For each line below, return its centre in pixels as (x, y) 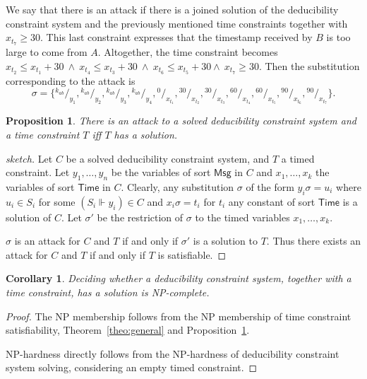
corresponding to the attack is (71, 80)
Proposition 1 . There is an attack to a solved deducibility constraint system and (181, 121)
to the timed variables (242, 217)
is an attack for (47, 241)
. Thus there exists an (314, 241)
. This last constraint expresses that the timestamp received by (176, 37)
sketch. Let (29, 158)
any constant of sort (272, 201)
